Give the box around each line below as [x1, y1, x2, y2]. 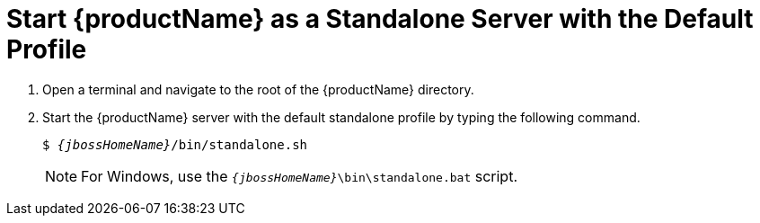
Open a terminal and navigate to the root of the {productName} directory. [42, 81, 474, 97]
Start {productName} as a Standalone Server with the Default [6, 4, 754, 34]
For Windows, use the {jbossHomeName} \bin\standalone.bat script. [81, 166, 517, 185]
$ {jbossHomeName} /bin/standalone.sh [42, 137, 308, 152]
